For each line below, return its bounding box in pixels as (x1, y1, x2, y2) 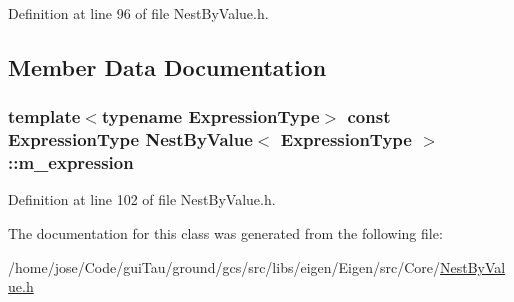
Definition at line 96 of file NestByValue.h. (8, 3, 269, 23)
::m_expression (8, 150, 134, 175)
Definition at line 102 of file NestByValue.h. (8, 189, 276, 210)
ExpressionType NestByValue (8, 127, 253, 152)
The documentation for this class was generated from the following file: (8, 223, 443, 244)
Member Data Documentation (8, 51, 327, 82)
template (8, 104, 81, 129)
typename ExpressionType (101, 104, 320, 129)
